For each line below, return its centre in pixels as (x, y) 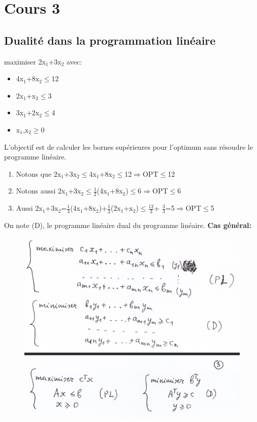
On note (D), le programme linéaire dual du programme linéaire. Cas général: (128, 225)
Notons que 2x (39, 173)
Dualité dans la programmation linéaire (110, 40)
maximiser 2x (25, 61)
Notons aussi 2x (41, 191)
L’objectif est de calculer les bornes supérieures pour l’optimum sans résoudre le (128, 147)
